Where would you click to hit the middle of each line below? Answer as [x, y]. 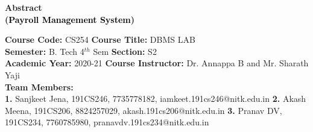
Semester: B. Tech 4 [45, 51]
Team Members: [39, 86]
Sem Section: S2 [125, 51]
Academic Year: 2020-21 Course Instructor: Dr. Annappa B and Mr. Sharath [157, 63]
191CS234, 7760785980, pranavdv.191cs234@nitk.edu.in [107, 122]
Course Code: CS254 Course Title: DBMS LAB [100, 39]
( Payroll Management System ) [70, 19]
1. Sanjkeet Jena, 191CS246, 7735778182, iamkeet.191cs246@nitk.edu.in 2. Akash [156, 99]
